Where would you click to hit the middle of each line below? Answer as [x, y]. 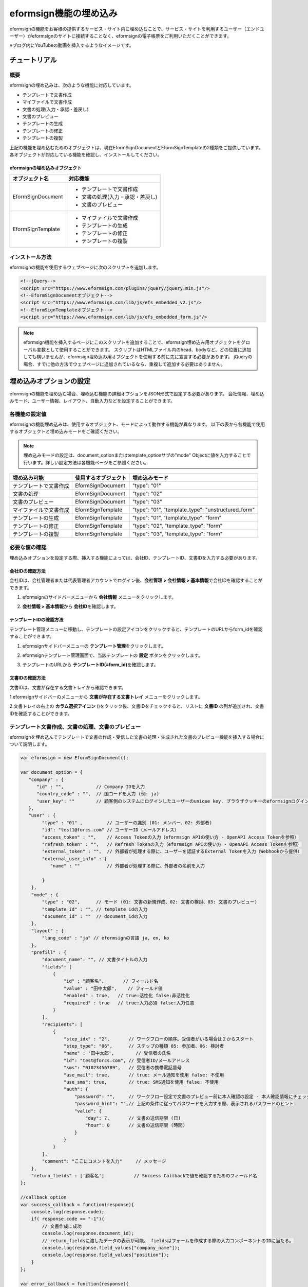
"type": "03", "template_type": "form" [177, 534]
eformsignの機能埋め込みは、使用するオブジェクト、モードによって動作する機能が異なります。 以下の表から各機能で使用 [137, 424]
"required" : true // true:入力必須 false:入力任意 [129, 1003]
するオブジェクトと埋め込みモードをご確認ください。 [66, 431]
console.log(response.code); [68, 1212]
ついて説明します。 [30, 744]
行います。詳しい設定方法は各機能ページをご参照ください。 [86, 462]
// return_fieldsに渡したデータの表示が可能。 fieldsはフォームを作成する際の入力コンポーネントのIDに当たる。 [168, 1240]
